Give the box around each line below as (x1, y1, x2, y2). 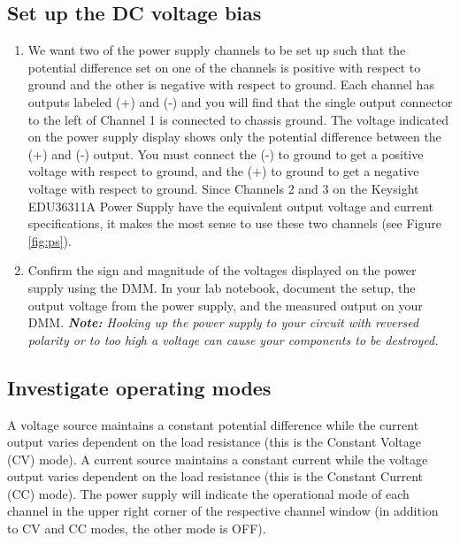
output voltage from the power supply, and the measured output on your (27, 295, 423, 314)
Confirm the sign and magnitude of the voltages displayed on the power (27, 261, 417, 280)
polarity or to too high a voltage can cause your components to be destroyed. (27, 330, 439, 349)
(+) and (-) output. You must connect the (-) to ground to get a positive (27, 144, 424, 163)
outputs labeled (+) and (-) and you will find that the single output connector (27, 92, 453, 111)
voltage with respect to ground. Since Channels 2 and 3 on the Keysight (27, 179, 419, 197)
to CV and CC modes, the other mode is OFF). (7, 519, 266, 538)
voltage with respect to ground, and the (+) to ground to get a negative (27, 162, 419, 180)
